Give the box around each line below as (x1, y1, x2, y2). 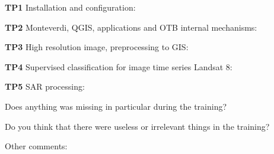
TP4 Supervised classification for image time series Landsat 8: (5, 60, 232, 73)
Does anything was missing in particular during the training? (5, 100, 227, 112)
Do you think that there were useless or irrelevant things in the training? (5, 120, 270, 132)
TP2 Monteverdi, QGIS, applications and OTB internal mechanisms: (5, 21, 257, 33)
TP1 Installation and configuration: (5, 1, 136, 13)
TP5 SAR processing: (5, 80, 85, 93)
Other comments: (5, 140, 68, 152)
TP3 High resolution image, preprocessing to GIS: (5, 41, 189, 53)
